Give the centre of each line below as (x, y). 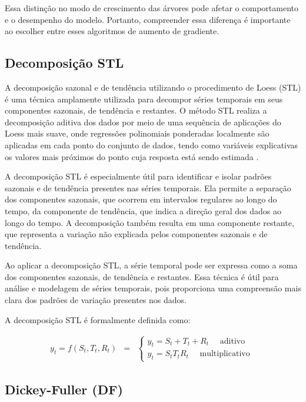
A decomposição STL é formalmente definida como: (98, 319)
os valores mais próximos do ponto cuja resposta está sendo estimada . (132, 156)
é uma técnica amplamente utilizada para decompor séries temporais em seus (144, 99)
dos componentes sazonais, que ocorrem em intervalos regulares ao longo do (141, 199)
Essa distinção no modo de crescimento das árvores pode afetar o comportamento (152, 8)
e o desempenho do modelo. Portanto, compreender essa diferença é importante (148, 19)
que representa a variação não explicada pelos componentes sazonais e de (136, 234)
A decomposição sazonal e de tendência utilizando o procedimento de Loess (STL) (153, 87)
